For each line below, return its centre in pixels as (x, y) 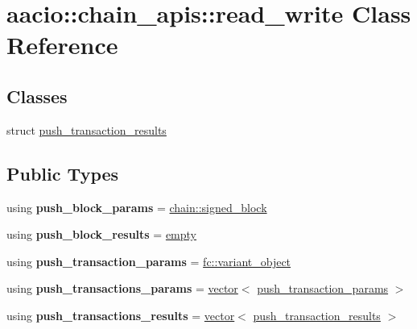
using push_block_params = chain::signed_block (137, 207)
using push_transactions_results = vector (121, 315)
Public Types (63, 173)
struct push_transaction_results (87, 129)
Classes (37, 96)
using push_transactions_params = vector (122, 288)
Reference (62, 45)
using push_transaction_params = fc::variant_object (149, 261)
